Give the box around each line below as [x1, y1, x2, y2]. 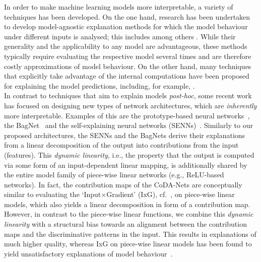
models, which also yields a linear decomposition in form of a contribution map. [4, 199, 250, 209]
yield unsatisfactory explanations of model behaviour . [4, 248, 173, 258]
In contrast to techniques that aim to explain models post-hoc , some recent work [4, 90, 252, 101]
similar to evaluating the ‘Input [4, 189, 101, 200]
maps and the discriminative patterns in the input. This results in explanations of [4, 228, 256, 239]
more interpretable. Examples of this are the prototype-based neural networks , [4, 110, 250, 120]
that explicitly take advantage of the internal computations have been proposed [4, 71, 249, 81]
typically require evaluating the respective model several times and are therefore [4, 50, 251, 61]
